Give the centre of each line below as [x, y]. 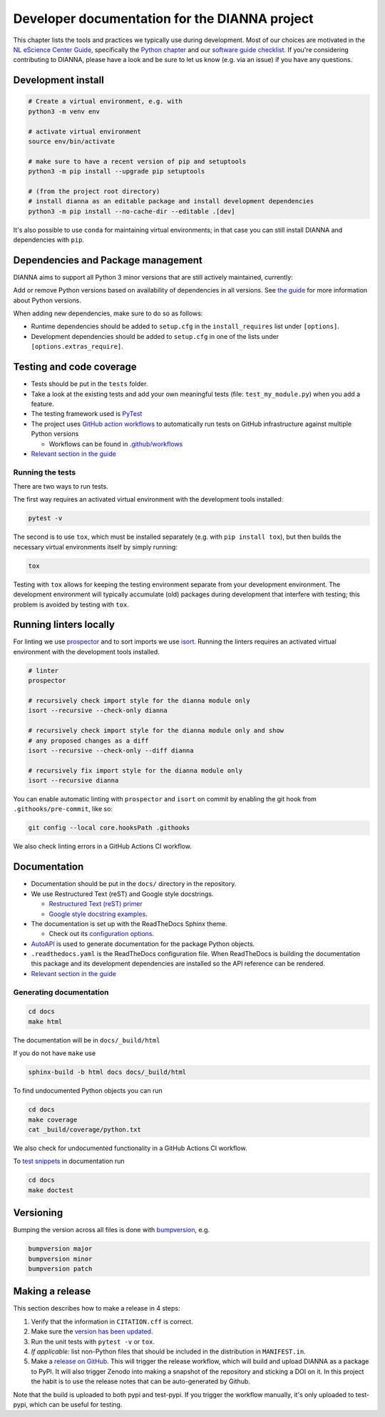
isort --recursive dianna [73, 781]
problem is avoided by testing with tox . [71, 604]
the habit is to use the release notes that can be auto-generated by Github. [141, 1381]
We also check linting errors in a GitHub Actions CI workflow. [103, 846]
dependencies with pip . [49, 240]
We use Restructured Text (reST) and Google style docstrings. [122, 894]
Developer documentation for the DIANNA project [163, 19]
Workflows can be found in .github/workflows [116, 444]
